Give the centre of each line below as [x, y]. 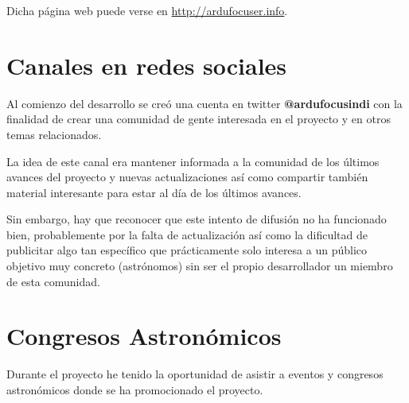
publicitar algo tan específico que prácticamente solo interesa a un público [187, 250]
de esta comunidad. [53, 281]
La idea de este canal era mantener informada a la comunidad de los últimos [193, 161]
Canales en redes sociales [147, 65]
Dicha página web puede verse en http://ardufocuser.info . [147, 10]
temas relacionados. [54, 134]
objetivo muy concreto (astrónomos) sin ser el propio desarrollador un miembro [200, 266]
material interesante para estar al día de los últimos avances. [154, 192]
